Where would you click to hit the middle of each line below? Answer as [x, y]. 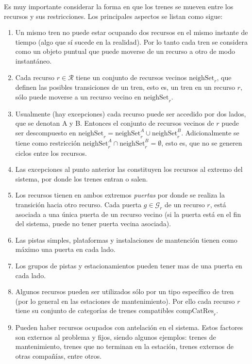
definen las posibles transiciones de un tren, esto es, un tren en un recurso [125, 87]
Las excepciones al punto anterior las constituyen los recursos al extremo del [129, 169]
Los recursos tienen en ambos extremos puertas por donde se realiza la [120, 195]
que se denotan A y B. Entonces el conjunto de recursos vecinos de [115, 123]
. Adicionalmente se [210, 132]
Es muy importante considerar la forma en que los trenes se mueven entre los [119, 6]
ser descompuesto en [46, 132]
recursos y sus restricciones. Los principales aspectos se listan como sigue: [113, 16]
